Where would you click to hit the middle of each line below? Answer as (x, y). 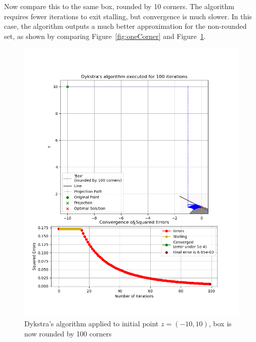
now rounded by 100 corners (68, 333)
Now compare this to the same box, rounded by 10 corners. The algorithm (119, 6)
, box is (220, 323)
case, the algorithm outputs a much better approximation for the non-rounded (125, 26)
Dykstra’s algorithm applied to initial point (92, 323)
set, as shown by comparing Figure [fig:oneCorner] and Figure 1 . (105, 36)
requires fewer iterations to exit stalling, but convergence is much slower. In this (128, 16)
